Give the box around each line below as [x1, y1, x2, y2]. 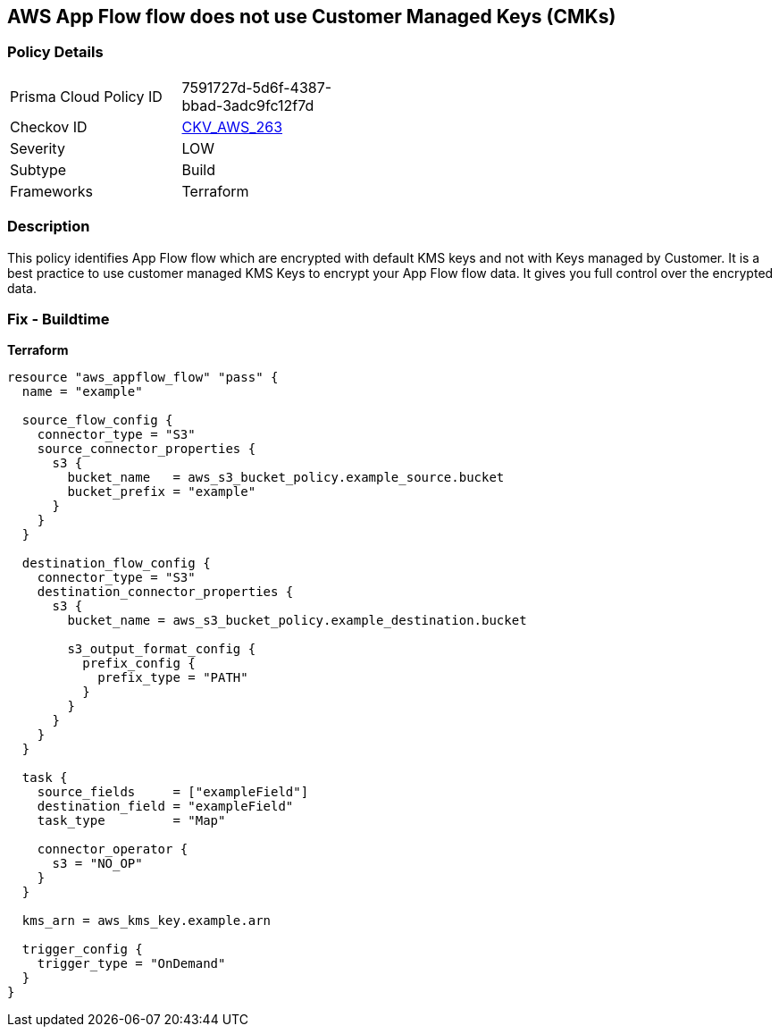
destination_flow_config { [21, 556, 211, 571]
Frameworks [10, 181, 93, 200]
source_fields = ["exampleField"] [37, 785, 309, 800]
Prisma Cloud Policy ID [10, 87, 163, 105]
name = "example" [21, 384, 143, 399]
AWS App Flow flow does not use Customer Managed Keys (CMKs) [7, 5, 616, 28]
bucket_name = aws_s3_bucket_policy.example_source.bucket [67, 470, 505, 485]
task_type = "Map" [37, 813, 226, 828]
